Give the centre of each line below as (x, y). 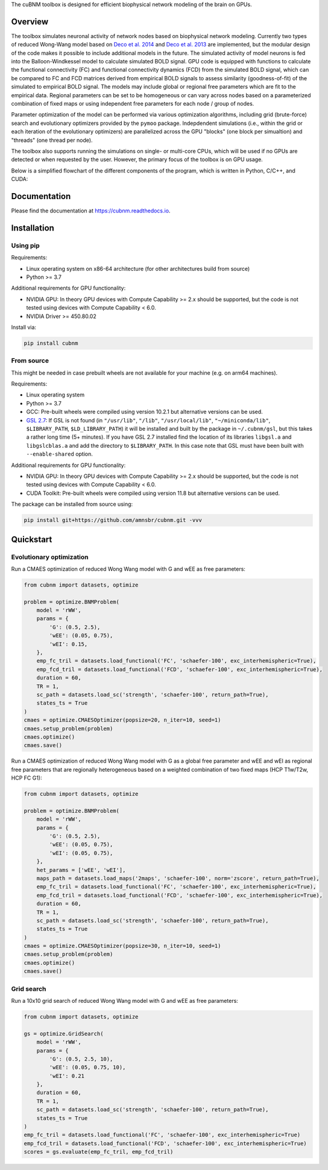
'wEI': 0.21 (67, 1076)
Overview (30, 21)
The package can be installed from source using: (72, 504)
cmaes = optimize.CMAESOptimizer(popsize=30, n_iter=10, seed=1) (122, 946)
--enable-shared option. (60, 454)
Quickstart (32, 539)
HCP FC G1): (27, 778)
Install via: (24, 327)
